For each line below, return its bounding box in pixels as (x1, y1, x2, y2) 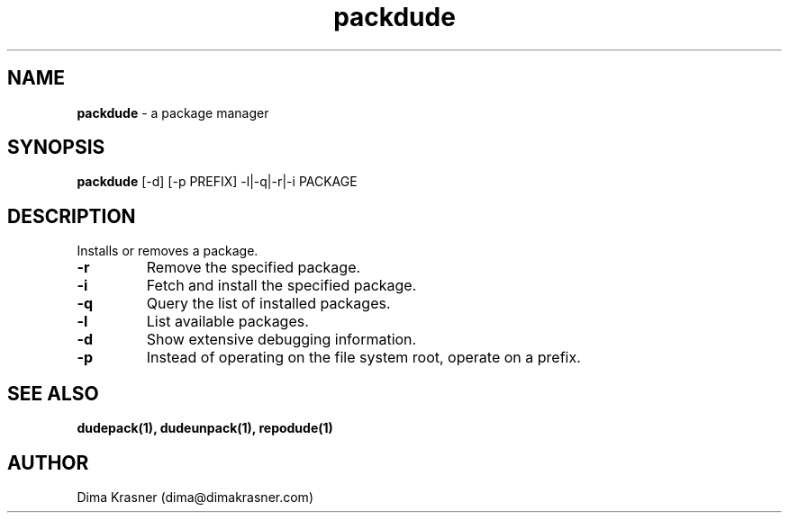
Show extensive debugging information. (146, 330, 417, 349)
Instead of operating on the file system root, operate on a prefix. (146, 348, 581, 367)
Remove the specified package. (146, 258, 361, 277)
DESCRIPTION (7, 204, 136, 228)
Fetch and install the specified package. (146, 276, 417, 295)
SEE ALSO (7, 381, 99, 405)
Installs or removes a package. (77, 243, 258, 259)
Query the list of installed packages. (146, 294, 391, 313)
